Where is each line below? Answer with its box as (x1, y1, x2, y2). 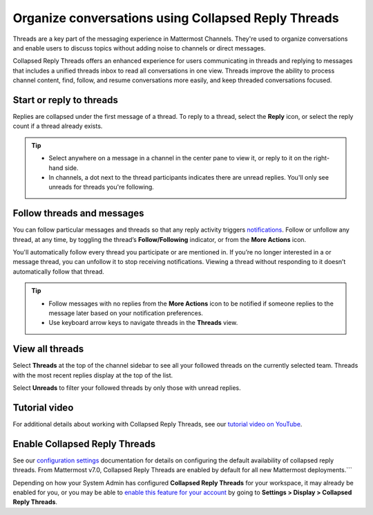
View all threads (12, 343, 84, 355)
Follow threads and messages (12, 207, 144, 219)
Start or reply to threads (12, 94, 119, 106)
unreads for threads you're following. (48, 183, 155, 191)
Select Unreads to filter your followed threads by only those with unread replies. (12, 384, 241, 392)
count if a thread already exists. (12, 122, 103, 131)
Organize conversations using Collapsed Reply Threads (12, 10, 339, 26)
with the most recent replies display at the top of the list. (12, 371, 173, 380)
